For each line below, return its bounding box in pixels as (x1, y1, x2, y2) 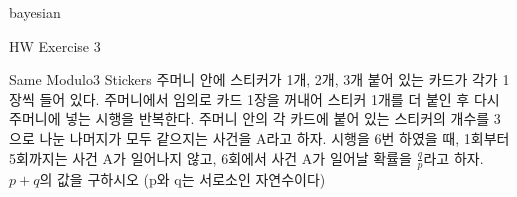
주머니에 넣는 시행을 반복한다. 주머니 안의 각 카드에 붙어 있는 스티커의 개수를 (9, 108, 490, 129)
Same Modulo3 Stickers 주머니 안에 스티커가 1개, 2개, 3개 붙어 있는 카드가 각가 (9, 69, 498, 90)
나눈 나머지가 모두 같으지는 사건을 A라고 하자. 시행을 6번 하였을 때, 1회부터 (39, 127, 510, 148)
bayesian (9, 2, 61, 22)
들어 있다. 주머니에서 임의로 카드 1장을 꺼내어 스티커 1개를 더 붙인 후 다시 (39, 88, 500, 109)
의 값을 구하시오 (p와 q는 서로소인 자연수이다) (39, 169, 326, 190)
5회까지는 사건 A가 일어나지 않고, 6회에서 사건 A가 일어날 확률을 (9, 147, 412, 168)
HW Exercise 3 (9, 35, 101, 56)
